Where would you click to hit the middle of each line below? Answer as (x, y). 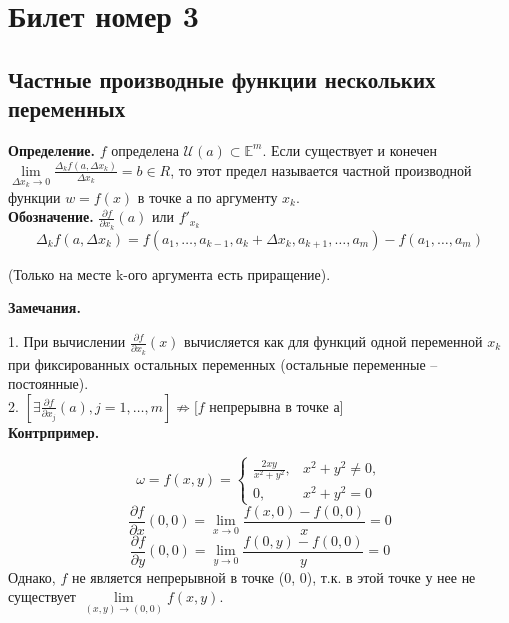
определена (145, 149)
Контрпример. (54, 431)
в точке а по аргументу (207, 196)
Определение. (51, 149)
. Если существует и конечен (349, 149)
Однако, (32, 576)
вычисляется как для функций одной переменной (333, 341)
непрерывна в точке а (274, 405)
